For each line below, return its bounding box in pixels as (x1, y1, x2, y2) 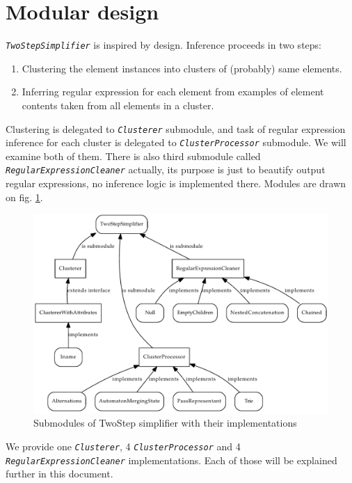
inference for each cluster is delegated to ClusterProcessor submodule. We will (6, 135, 346, 150)
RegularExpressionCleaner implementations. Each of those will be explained (6, 452, 337, 467)
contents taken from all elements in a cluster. (22, 97, 214, 112)
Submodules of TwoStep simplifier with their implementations (33, 415, 297, 430)
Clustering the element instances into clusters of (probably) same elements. (22, 61, 342, 75)
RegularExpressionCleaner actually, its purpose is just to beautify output (6, 162, 326, 177)
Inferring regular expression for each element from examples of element (22, 84, 324, 99)
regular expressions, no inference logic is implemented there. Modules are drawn (6, 176, 346, 191)
